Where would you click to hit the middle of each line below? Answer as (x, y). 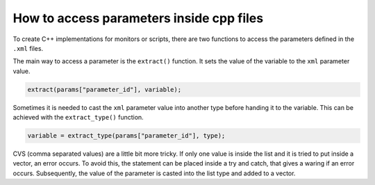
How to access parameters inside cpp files (138, 18)
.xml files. (28, 48)
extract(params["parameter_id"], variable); (105, 89)
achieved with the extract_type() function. (78, 118)
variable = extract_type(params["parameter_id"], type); (126, 136)
